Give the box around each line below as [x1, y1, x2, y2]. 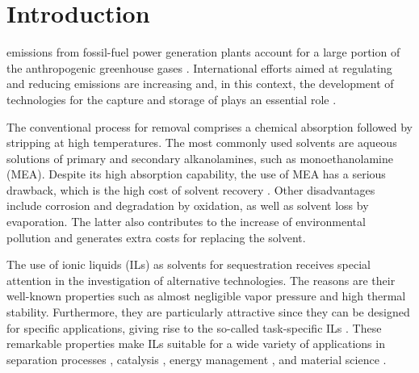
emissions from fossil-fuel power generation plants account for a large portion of [6, 44, 400, 61]
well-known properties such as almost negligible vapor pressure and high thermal [6, 287, 406, 304]
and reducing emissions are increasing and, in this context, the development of [6, 75, 394, 92]
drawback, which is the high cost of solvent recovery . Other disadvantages [6, 181, 375, 198]
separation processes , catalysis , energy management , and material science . [6, 350, 387, 367]
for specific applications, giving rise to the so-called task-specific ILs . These [6, 319, 382, 336]
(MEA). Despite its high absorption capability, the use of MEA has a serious [6, 166, 386, 182]
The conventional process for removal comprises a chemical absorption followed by [6, 118, 413, 135]
